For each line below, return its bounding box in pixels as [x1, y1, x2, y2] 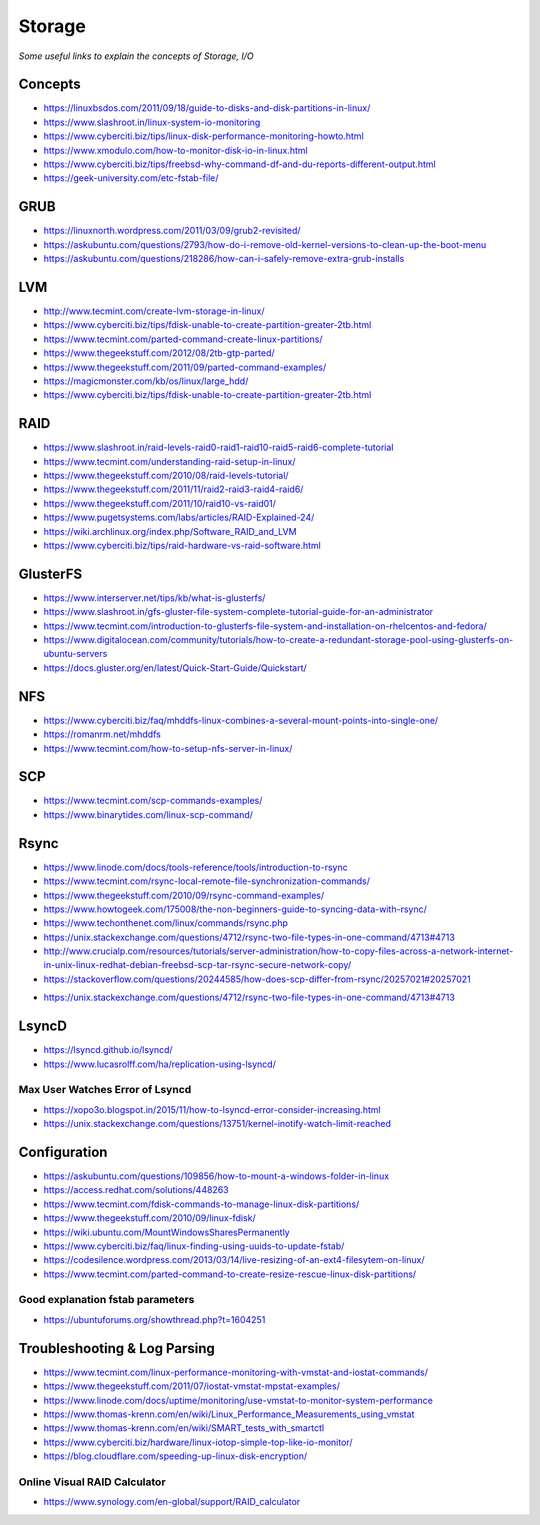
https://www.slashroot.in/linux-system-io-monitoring [43, 116, 261, 128]
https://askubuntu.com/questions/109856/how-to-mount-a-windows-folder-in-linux [43, 1170, 390, 1182]
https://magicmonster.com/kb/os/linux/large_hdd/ [43, 375, 249, 387]
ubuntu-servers [43, 648, 108, 660]
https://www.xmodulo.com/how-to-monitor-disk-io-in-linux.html [43, 144, 309, 156]
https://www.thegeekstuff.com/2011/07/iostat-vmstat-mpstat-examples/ [43, 1380, 340, 1392]
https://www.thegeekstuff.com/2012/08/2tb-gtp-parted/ [43, 347, 275, 359]
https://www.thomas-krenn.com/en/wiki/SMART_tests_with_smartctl [43, 1422, 325, 1434]
